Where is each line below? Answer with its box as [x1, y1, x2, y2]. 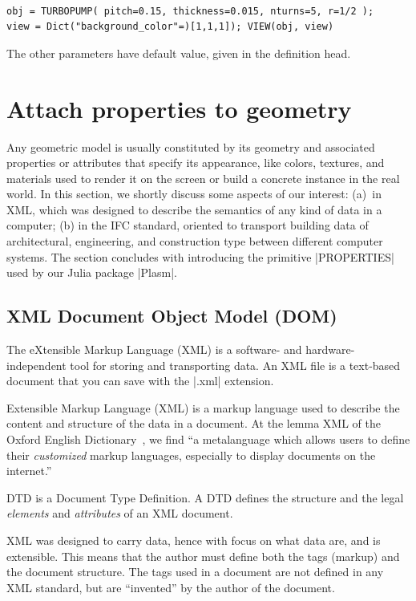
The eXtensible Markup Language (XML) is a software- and [6, 341, 302, 358]
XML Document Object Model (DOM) [6, 303, 337, 328]
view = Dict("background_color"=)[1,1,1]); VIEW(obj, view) [6, 21, 334, 33]
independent [6, 356, 67, 373]
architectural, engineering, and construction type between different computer [6, 233, 383, 250]
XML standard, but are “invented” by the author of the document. [6, 579, 335, 595]
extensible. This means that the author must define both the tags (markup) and [6, 547, 400, 564]
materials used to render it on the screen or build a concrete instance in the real [6, 169, 400, 186]
